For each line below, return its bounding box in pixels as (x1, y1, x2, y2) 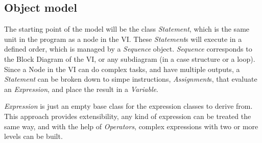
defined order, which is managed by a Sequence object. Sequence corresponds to (4, 43, 252, 54)
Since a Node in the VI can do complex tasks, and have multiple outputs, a (4, 63, 240, 74)
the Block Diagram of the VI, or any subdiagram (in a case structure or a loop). (4, 53, 255, 64)
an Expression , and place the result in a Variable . (4, 83, 158, 94)
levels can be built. (4, 131, 63, 141)
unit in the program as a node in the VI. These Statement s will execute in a (4, 33, 242, 44)
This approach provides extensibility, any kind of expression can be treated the (4, 110, 251, 121)
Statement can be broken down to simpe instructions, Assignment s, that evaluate (4, 74, 257, 84)
